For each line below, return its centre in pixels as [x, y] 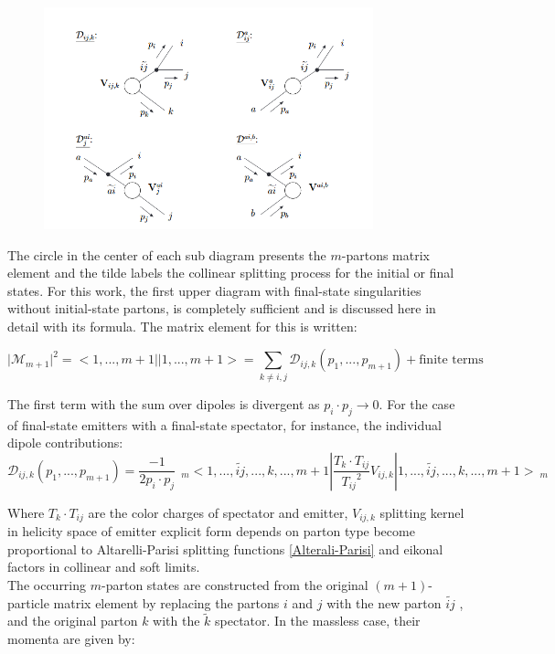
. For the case [417, 403]
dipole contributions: [65, 443]
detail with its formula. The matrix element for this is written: [182, 326]
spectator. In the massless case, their [318, 621]
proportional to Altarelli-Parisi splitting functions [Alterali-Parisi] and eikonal [225, 549]
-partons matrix [385, 254]
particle [28, 602]
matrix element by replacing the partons [166, 602]
